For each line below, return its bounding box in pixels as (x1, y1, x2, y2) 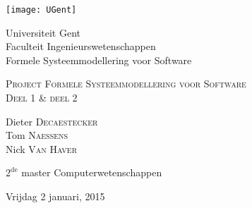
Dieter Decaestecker (6, 114, 98, 128)
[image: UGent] (6, 5, 77, 15)
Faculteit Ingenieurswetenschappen (6, 39, 156, 54)
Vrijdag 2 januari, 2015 (6, 189, 105, 203)
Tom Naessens (6, 128, 68, 142)
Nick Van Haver (6, 141, 78, 156)
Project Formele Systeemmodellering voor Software (6, 76, 246, 91)
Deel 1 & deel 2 (6, 90, 78, 105)
